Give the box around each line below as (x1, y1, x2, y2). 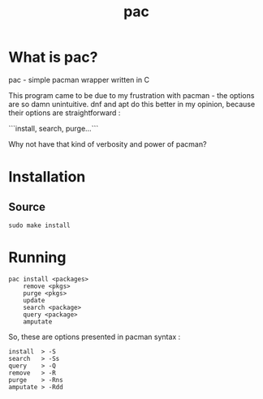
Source (8, 199, 46, 213)
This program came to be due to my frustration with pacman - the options (8, 90, 255, 100)
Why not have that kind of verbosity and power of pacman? (8, 139, 207, 148)
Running (8, 248, 67, 267)
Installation (8, 168, 86, 187)
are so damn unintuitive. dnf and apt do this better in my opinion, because (8, 99, 256, 109)
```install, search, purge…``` (8, 123, 99, 133)
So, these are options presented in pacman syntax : (8, 332, 181, 341)
